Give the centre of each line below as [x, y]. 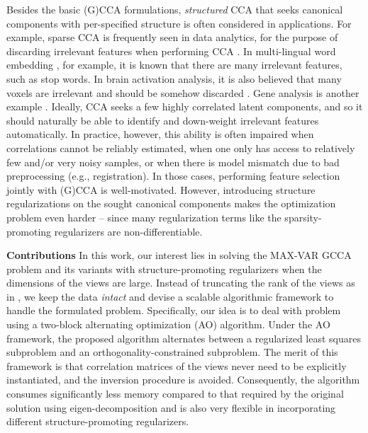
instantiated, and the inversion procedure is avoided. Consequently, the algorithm [183, 380]
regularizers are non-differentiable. [128, 231]
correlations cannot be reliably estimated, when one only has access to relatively [181, 148]
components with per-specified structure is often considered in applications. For [179, 23]
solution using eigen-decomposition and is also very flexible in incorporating [171, 407]
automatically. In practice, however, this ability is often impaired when [160, 134]
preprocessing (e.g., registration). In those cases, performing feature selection [173, 176]
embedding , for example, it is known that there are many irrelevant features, [174, 65]
